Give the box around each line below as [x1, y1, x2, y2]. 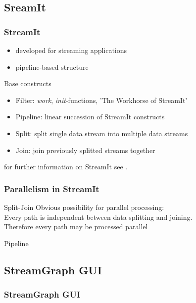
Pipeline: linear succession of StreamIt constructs [15, 111, 165, 122]
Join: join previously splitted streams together [15, 145, 155, 155]
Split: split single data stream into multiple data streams [15, 128, 188, 138]
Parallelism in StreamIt [4, 182, 99, 195]
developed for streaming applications [15, 45, 127, 55]
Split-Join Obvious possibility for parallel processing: [4, 202, 164, 212]
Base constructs [4, 78, 51, 89]
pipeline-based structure [15, 61, 89, 72]
